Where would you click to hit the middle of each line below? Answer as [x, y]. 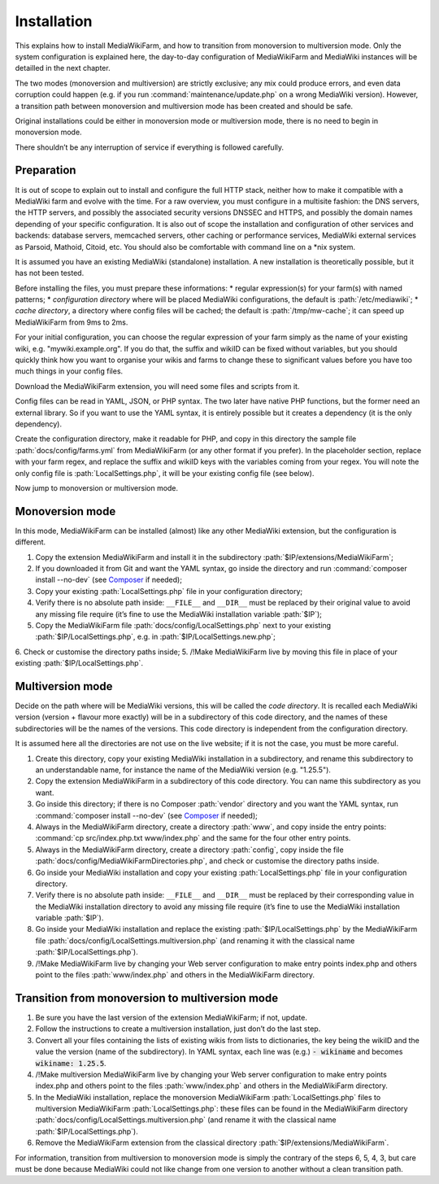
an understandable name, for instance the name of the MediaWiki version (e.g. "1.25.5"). [183, 770]
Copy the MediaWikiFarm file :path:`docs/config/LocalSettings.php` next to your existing [183, 625]
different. [30, 542]
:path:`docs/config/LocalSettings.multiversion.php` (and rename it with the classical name [186, 1120]
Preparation [46, 170]
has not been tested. [50, 273]
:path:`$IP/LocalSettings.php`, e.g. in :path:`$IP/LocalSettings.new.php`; [155, 637]
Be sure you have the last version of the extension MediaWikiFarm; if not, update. [172, 1017]
